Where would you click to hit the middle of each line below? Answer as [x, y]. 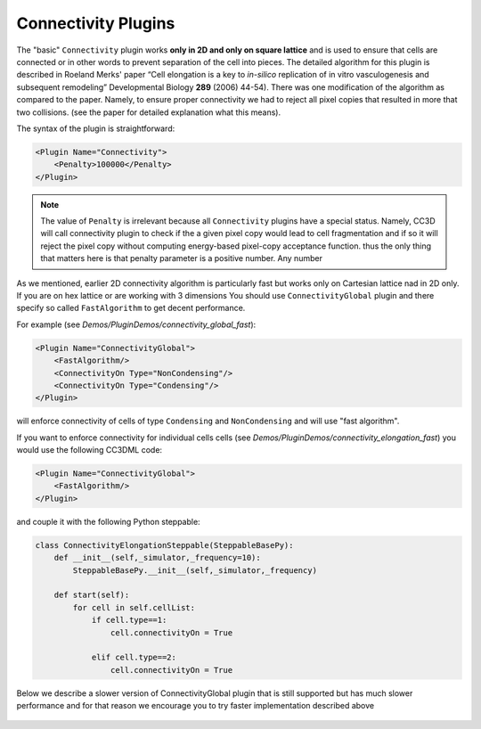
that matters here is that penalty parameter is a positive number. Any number [181, 258]
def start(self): [92, 595]
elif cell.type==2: [134, 658]
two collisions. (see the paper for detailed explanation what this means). [148, 112]
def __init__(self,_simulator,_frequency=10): [158, 558]
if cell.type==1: [129, 620]
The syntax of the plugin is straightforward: [96, 128]
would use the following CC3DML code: [90, 450]
